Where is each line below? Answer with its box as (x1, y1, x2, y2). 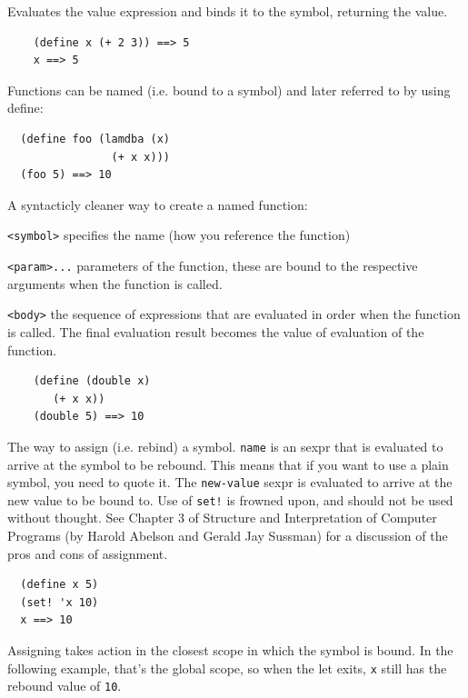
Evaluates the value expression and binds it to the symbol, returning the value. (7, 2, 448, 20)
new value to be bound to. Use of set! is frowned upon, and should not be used (7, 490, 453, 509)
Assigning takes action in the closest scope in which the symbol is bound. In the (7, 641, 453, 659)
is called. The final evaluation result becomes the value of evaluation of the (7, 322, 424, 341)
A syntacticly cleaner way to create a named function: (7, 194, 308, 214)
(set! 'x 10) (20, 595, 99, 609)
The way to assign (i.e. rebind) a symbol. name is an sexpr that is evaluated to (7, 436, 443, 455)
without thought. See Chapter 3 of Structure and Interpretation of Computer (7, 508, 437, 527)
